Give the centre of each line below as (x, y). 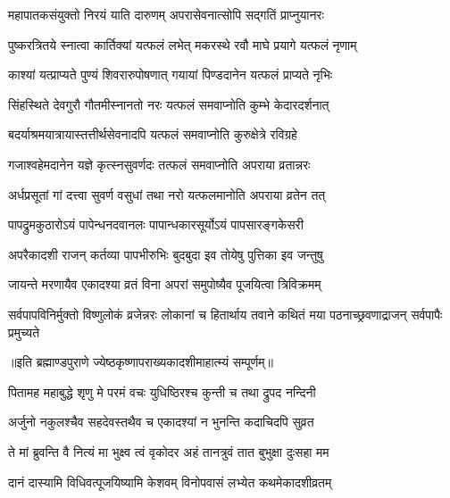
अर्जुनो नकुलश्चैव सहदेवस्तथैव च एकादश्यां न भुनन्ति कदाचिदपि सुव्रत (161, 422)
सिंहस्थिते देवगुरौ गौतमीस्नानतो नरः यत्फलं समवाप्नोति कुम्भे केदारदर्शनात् (169, 104)
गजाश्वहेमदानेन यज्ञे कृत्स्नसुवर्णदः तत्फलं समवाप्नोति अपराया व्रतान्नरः (159, 164)
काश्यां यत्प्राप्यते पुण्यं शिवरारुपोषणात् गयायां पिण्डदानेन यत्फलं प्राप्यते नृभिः (171, 75)
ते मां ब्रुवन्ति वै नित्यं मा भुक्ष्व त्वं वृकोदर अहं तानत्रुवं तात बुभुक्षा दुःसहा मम (169, 451)
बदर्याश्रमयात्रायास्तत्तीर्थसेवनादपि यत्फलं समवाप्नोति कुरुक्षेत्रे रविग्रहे (153, 134)
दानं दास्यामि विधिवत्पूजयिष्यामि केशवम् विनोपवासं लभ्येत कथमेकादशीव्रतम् (170, 481)
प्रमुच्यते (24, 332)
